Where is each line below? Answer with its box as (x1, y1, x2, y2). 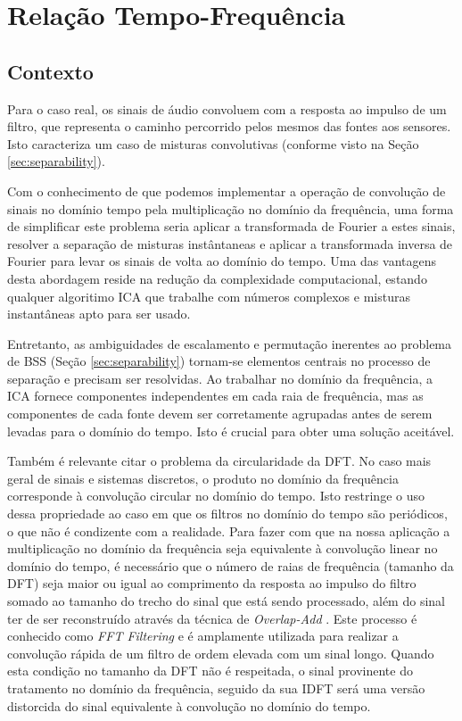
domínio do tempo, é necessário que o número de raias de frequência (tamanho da (7, 556, 454, 575)
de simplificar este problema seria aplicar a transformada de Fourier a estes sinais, (7, 217, 456, 236)
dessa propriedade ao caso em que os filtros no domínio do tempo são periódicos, (7, 504, 448, 523)
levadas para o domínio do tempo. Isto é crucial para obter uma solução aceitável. (7, 421, 455, 440)
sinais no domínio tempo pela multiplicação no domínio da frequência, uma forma (7, 199, 454, 218)
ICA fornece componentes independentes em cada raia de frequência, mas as (7, 386, 424, 405)
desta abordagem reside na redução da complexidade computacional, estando (7, 269, 427, 287)
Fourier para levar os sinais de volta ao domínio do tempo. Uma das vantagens (7, 252, 436, 270)
